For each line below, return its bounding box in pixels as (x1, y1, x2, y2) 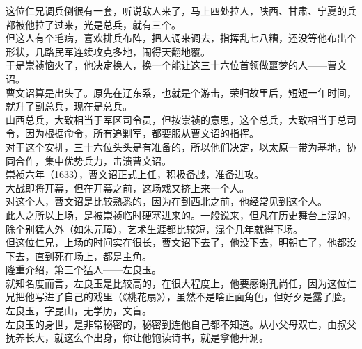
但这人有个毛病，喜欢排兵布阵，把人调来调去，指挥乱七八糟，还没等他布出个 (6, 31, 356, 45)
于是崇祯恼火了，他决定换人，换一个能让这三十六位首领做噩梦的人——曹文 (6, 58, 347, 72)
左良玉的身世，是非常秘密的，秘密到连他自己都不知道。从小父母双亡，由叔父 (6, 316, 356, 331)
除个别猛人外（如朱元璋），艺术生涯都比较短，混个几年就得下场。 (6, 221, 303, 236)
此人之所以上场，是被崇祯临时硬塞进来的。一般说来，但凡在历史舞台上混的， (6, 207, 356, 222)
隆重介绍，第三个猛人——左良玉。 (6, 262, 162, 277)
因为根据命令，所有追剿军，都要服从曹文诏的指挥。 (24, 126, 259, 140)
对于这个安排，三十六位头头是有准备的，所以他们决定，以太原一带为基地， (6, 139, 347, 154)
